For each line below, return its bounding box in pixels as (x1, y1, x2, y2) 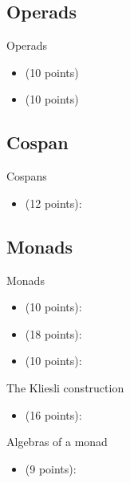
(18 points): (25, 325, 82, 342)
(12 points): (25, 194, 82, 211)
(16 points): (25, 406, 82, 423)
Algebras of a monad (6, 433, 108, 450)
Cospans (6, 168, 47, 185)
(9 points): (25, 460, 77, 477)
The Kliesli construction (6, 379, 124, 396)
